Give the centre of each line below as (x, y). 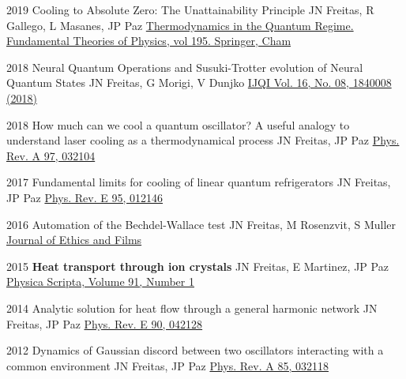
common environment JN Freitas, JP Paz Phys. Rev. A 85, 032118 (167, 365)
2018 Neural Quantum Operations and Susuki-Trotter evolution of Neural (185, 67)
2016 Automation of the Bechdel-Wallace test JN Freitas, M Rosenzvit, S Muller (201, 224)
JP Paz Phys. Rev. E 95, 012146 (85, 197)
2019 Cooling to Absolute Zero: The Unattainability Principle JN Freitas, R (190, 9)
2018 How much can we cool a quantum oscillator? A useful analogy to (178, 124)
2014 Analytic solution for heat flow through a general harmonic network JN (192, 308)
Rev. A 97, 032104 (51, 155)
